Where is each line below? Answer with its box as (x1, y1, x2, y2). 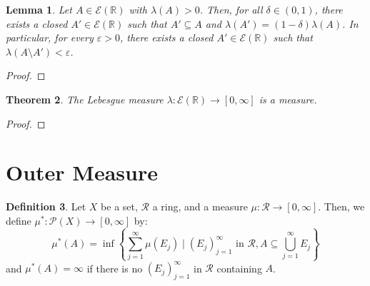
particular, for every (6, 30, 94, 45)
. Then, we (318, 199, 365, 214)
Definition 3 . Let (6, 199, 86, 214)
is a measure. (259, 91, 317, 106)
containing (216, 260, 262, 275)
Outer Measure (6, 158, 158, 187)
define (6, 213, 31, 228)
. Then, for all (199, 2, 263, 16)
